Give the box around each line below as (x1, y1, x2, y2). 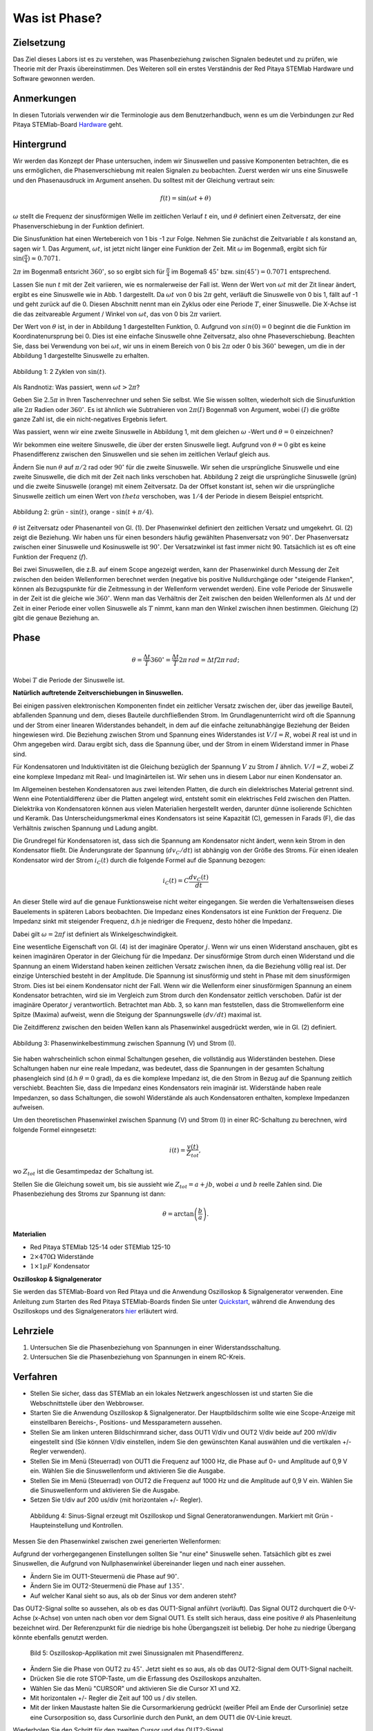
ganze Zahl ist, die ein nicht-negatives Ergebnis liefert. (12, 415, 169, 424)
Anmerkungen (12, 92, 77, 104)
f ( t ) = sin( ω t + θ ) (160, 195, 211, 202)
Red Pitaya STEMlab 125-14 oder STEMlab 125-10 (30, 1243, 171, 1251)
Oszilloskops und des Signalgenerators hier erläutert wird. (12, 1307, 179, 1315)
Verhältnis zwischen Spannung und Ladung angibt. (12, 824, 158, 832)
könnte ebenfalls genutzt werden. (12, 1633, 108, 1642)
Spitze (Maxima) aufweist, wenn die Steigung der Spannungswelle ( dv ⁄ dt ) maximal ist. (12, 1010, 262, 1019)
